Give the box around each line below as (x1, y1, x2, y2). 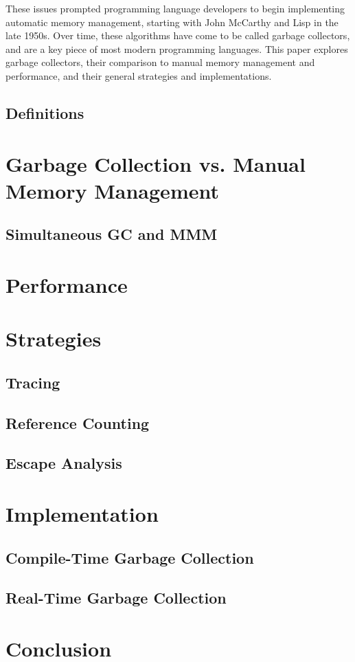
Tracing (5, 371, 60, 393)
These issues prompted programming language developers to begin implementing (5, 1, 345, 15)
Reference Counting (5, 412, 150, 433)
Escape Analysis (5, 452, 122, 474)
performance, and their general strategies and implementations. (5, 68, 272, 82)
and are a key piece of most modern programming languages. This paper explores (5, 41, 348, 56)
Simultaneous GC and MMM (5, 223, 218, 245)
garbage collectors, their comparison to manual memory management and (5, 55, 315, 69)
